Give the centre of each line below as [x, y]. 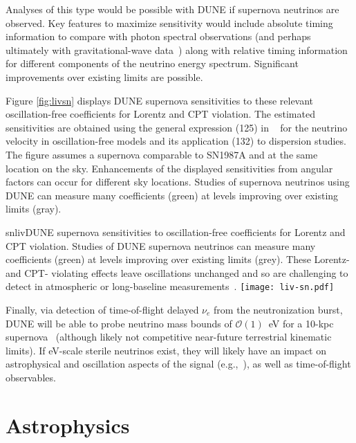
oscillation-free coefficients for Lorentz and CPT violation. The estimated [160, 114]
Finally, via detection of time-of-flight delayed [102, 309]
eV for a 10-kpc [301, 323]
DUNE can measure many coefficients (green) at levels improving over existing [172, 195]
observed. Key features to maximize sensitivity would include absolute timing [169, 22]
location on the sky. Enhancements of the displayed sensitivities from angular [169, 168]
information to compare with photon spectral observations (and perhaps [158, 36]
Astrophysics [68, 425]
